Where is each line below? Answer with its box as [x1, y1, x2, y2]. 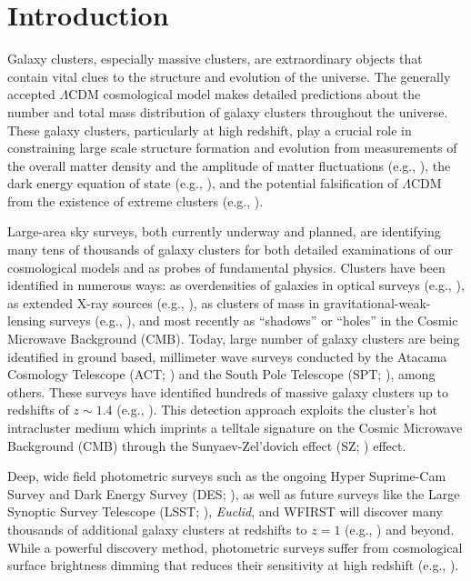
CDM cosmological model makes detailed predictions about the [68, 85, 421, 104]
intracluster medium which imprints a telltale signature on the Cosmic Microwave [7, 418, 463, 436]
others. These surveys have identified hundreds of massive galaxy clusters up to [7, 382, 448, 401]
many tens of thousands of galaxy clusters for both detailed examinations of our [7, 240, 453, 259]
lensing [7, 311, 46, 330]
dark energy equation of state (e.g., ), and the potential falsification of [7, 174, 398, 193]
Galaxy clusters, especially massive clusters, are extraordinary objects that [7, 49, 423, 68]
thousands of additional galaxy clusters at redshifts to [7, 519, 307, 538]
